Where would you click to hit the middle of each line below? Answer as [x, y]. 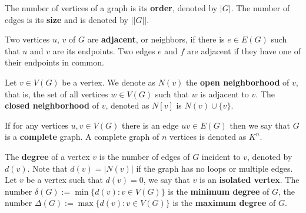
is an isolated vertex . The [249, 180]
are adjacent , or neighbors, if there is [156, 39]
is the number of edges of [144, 156]
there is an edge [150, 125]
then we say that [260, 125]
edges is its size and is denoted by [66, 19]
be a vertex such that [64, 180]
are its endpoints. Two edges [104, 50]
